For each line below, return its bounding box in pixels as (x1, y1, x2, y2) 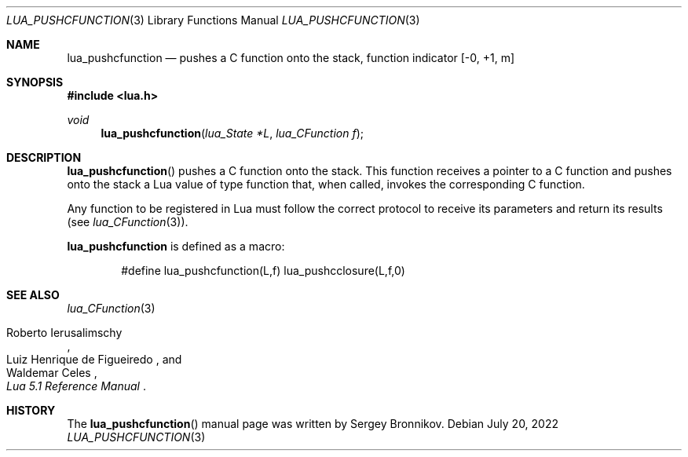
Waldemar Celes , (6, 366, 97, 379)
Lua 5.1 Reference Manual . (6, 379, 146, 393)
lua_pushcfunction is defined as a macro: (67, 239, 285, 253)
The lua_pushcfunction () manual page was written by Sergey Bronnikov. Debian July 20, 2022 (67, 417, 559, 430)
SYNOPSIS (6, 75, 64, 89)
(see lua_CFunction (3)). (67, 215, 188, 228)
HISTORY (6, 404, 56, 417)
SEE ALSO (6, 288, 60, 302)
